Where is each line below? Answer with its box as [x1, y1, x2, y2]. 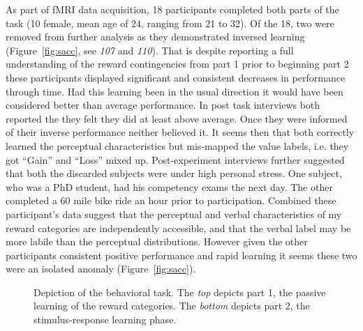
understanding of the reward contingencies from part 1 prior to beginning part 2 [6, 56, 349, 71]
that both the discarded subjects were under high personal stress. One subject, [6, 166, 342, 180]
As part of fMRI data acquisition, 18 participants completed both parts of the [6, 2, 339, 16]
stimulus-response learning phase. [34, 312, 177, 327]
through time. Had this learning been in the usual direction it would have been [6, 84, 343, 98]
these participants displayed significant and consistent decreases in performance [6, 70, 346, 84]
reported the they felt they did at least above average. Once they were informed [6, 111, 348, 125]
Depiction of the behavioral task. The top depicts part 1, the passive [34, 284, 326, 299]
